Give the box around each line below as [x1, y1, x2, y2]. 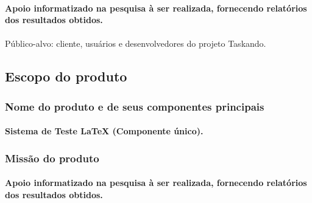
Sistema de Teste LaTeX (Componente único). [5, 125, 204, 137]
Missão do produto [5, 150, 99, 165]
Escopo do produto [5, 67, 127, 86]
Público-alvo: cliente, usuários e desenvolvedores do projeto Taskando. [5, 37, 266, 50]
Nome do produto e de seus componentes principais [5, 98, 264, 114]
